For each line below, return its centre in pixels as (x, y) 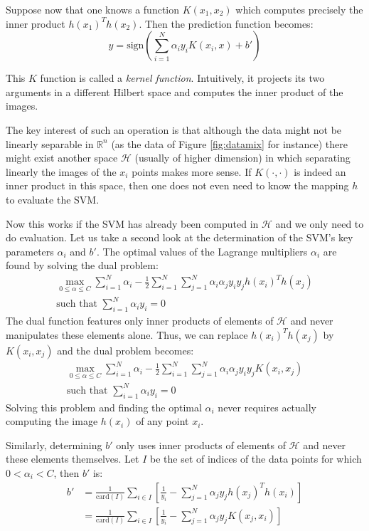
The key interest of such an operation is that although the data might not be (174, 129)
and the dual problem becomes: (125, 350)
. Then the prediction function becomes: (226, 23)
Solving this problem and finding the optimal (104, 407)
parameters (30, 251)
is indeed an (320, 171)
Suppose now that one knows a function (93, 9)
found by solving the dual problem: (82, 265)
